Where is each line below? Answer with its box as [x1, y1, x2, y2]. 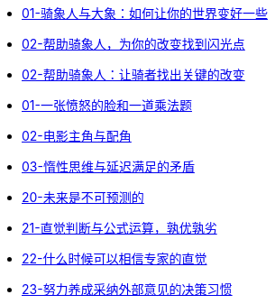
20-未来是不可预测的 [22, 189, 144, 205]
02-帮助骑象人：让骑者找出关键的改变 [22, 67, 245, 82]
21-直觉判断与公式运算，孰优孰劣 [22, 220, 217, 235]
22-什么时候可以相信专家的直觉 [22, 251, 207, 266]
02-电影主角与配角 [22, 128, 132, 143]
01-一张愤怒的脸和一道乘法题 [22, 97, 192, 113]
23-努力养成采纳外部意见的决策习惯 [22, 281, 233, 297]
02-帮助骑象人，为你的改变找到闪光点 [22, 36, 245, 51]
